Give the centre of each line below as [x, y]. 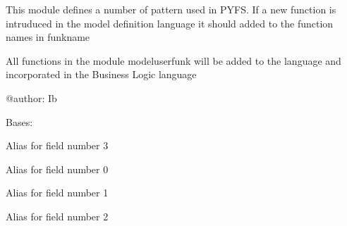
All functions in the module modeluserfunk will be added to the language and [173, 60]
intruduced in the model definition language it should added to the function [170, 23]
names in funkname [48, 37]
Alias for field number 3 [57, 145]
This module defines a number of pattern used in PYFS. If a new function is [171, 9]
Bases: [19, 121]
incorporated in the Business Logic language [101, 74]
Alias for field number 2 [57, 216]
